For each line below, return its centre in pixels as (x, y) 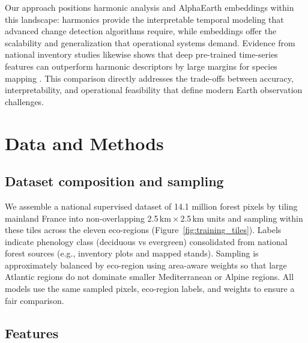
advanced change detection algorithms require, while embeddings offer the (141, 31)
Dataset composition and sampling (114, 181)
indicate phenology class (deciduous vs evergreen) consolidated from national (146, 241)
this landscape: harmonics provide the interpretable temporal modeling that (144, 19)
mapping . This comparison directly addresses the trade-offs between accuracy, (149, 78)
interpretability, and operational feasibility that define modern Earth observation (154, 90)
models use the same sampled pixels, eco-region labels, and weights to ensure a (150, 289)
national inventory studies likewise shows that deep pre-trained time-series (141, 54)
